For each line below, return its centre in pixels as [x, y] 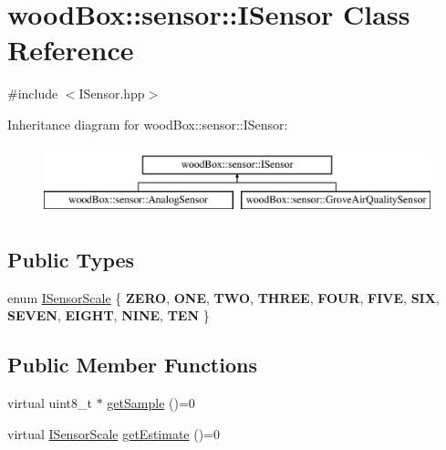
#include [33, 94]
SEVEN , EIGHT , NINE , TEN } [109, 315]
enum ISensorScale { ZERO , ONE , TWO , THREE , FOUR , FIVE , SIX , [223, 297]
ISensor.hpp [112, 94]
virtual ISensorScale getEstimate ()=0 [114, 433]
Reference [71, 50]
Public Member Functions [132, 365]
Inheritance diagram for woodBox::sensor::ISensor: [148, 124]
